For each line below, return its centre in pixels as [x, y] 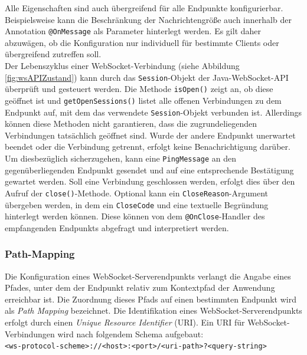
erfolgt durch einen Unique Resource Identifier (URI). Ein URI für [125, 322]
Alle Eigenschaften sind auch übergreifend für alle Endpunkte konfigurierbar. [144, 8]
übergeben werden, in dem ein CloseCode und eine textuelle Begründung [137, 204]
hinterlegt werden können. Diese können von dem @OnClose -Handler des [135, 216]
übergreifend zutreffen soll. [53, 54]
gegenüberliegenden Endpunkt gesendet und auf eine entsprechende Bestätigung [149, 170]
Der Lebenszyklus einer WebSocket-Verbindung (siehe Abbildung [122, 66]
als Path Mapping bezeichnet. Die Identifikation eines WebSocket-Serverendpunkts [153, 310]
